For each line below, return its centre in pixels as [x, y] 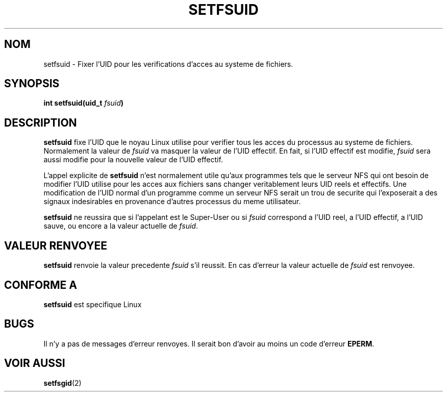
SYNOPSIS [32, 84]
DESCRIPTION [41, 122]
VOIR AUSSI [35, 363]
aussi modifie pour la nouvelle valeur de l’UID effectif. [133, 160]
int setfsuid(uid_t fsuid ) [84, 103]
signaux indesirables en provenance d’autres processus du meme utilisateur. [172, 202]
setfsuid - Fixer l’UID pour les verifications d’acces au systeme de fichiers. [168, 64]
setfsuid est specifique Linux [93, 304]
